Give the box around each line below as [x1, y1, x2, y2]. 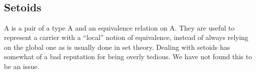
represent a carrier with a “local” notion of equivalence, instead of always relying [4, 32, 249, 42]
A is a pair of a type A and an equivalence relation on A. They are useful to [4, 22, 235, 33]
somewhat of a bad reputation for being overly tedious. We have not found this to [4, 51, 252, 62]
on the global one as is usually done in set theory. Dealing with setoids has [4, 41, 230, 52]
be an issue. [4, 61, 40, 71]
